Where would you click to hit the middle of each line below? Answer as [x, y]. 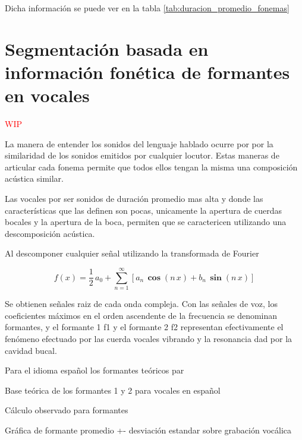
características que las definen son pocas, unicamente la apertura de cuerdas [144, 210]
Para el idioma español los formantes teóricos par [95, 370]
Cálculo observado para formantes [67, 410]
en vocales [47, 95]
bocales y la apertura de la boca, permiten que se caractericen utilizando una [146, 222]
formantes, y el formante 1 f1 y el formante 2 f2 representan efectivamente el [144, 327]
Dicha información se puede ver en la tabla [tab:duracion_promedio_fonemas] [147, 8]
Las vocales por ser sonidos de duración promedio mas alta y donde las [134, 199]
